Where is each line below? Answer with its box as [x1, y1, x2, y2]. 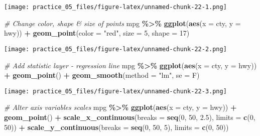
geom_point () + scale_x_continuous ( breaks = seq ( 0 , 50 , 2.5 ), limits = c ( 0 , [4, 111, 255, 122]
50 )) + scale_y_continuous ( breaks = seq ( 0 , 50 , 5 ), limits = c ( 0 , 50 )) [4, 121, 229, 132]
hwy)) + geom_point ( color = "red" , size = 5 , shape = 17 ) [4, 28, 190, 38]
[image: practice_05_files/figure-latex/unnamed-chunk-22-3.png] [4, 87, 227, 95]
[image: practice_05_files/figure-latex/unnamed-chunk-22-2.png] [4, 45, 227, 53]
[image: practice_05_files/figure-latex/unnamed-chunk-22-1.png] [4, 4, 227, 11]
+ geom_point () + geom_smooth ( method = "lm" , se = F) [4, 70, 200, 80]
